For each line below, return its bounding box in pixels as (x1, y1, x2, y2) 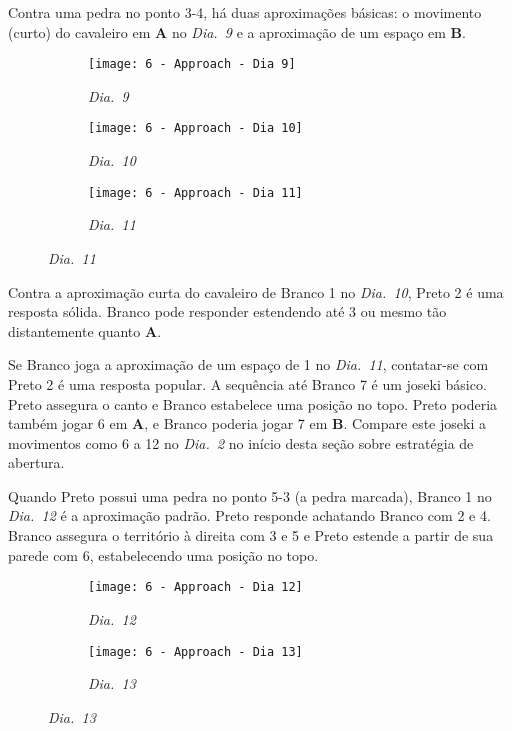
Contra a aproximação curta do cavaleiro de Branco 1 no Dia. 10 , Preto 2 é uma (8, 281, 504, 302)
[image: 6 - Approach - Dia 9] (88, 57, 296, 72)
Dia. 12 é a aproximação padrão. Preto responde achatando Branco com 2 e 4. (8, 505, 491, 526)
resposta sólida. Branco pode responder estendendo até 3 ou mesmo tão (8, 301, 447, 322)
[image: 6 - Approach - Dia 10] (88, 121, 303, 136)
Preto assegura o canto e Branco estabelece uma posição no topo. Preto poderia (8, 393, 498, 414)
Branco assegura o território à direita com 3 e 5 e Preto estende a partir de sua (8, 525, 494, 546)
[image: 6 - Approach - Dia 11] (88, 185, 303, 200)
